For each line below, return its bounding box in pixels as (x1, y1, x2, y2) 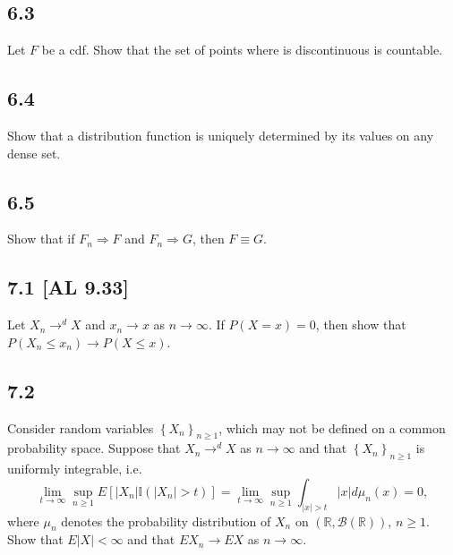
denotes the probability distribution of (61, 511, 271, 530)
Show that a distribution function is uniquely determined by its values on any (7, 126, 434, 144)
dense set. (7, 143, 61, 162)
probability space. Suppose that (7, 439, 181, 457)
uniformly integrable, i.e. (7, 459, 142, 478)
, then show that (315, 315, 406, 334)
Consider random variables (7, 418, 154, 437)
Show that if (7, 229, 75, 248)
